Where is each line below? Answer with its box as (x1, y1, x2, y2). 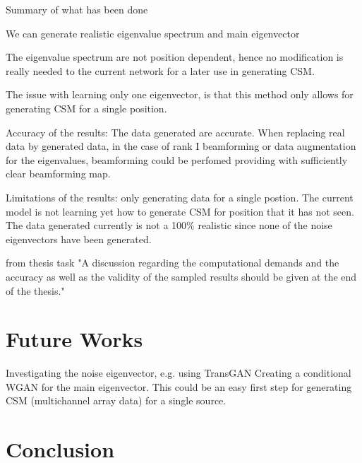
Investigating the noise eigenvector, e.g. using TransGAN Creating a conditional (6, 365, 351, 380)
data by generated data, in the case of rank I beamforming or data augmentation (6, 139, 356, 153)
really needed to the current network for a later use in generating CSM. (6, 63, 315, 78)
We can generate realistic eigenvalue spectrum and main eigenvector (6, 25, 300, 40)
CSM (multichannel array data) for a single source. (6, 393, 227, 408)
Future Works (6, 324, 143, 353)
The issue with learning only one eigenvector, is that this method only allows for (6, 87, 354, 102)
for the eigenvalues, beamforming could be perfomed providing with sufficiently (6, 152, 348, 167)
